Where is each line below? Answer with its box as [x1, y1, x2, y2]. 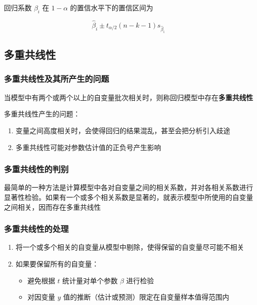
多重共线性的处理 [4, 223, 69, 235]
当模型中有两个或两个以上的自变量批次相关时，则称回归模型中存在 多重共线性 [4, 92, 253, 102]
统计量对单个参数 [62, 275, 118, 285]
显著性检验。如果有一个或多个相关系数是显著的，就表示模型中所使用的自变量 [4, 191, 253, 202]
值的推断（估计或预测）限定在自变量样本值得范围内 [63, 292, 229, 302]
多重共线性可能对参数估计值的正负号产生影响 [15, 142, 161, 152]
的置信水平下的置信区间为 [70, 2, 153, 12]
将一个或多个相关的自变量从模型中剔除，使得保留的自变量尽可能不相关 [15, 242, 244, 252]
